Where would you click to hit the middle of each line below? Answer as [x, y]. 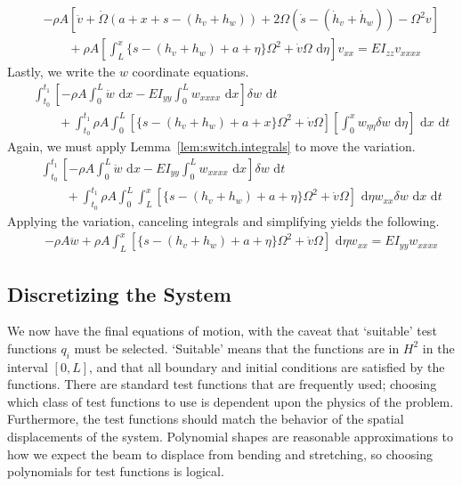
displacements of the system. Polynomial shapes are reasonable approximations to [231, 437]
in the [438, 348]
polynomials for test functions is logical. [116, 471]
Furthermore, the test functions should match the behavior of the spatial [206, 419]
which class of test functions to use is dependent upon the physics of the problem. [231, 401]
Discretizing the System [119, 293]
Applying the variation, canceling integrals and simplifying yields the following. [223, 220]
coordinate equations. [190, 72]
